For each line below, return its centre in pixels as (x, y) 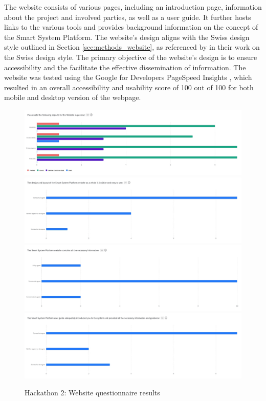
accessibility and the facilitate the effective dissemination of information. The (125, 67)
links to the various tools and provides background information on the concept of (131, 27)
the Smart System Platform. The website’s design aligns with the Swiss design (127, 37)
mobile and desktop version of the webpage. (73, 97)
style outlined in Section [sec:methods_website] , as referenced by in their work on (132, 47)
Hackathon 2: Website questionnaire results (92, 393)
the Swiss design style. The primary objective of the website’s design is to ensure (131, 57)
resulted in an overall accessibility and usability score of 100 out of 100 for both (129, 87)
